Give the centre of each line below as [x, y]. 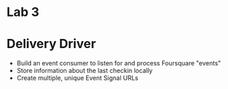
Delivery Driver [51, 44]
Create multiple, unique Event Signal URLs [77, 78]
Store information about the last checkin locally [85, 71]
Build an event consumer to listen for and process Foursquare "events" [119, 63]
